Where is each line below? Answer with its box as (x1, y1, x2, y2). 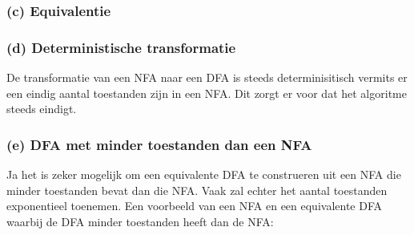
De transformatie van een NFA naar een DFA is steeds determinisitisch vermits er (6, 69, 408, 86)
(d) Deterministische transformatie (6, 37, 236, 57)
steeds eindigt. (6, 100, 77, 117)
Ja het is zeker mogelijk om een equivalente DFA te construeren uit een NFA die (6, 166, 401, 183)
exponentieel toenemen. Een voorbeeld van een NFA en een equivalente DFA (6, 197, 383, 214)
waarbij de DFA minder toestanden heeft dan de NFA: (6, 213, 274, 229)
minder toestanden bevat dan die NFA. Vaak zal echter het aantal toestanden (6, 181, 388, 198)
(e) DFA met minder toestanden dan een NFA (6, 134, 312, 154)
